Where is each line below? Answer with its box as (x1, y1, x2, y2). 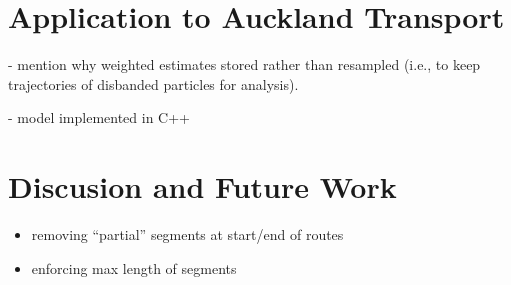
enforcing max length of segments (31, 257, 237, 278)
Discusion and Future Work (8, 166, 397, 207)
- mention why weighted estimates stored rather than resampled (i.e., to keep (8, 54, 481, 75)
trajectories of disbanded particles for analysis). (8, 73, 299, 94)
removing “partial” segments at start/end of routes (31, 224, 344, 245)
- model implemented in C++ (8, 107, 190, 128)
